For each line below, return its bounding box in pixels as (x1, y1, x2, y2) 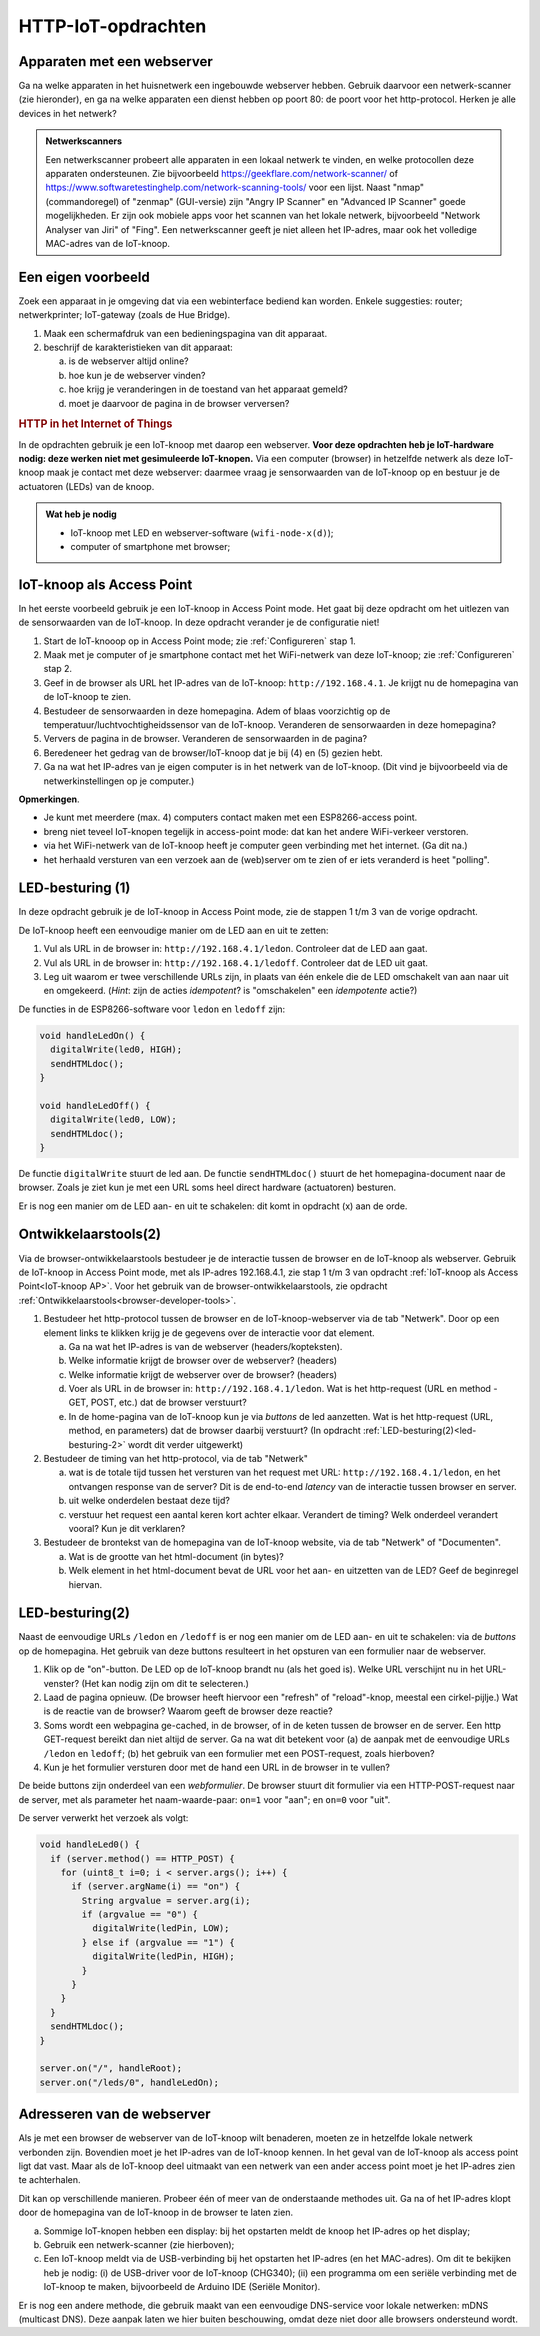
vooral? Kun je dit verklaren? (68, 1523, 186, 1534)
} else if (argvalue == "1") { (81, 1936, 235, 1948)
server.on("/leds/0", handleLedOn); (39, 2076, 220, 2088)
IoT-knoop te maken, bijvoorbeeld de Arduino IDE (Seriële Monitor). (43, 2281, 321, 2293)
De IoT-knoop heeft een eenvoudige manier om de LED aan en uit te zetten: (18, 924, 329, 936)
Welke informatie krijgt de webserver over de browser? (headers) (68, 1368, 338, 1380)
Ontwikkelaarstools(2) (18, 1226, 162, 1243)
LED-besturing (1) (18, 880, 131, 897)
